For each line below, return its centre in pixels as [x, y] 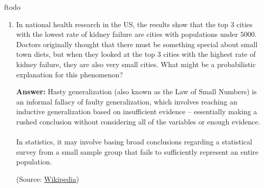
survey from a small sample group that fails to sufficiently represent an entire [137, 151]
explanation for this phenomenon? [70, 74]
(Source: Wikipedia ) [48, 179]
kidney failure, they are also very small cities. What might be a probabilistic [136, 64]
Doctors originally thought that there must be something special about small [137, 44]
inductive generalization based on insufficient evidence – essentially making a [137, 111]
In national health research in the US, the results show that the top [122, 24]
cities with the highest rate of [210, 54]
